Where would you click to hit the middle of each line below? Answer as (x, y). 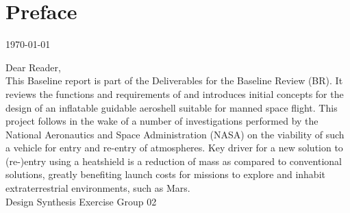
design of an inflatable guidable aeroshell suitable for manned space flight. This (172, 107)
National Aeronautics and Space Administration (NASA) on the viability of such (175, 134)
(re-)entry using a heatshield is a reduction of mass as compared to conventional (174, 161)
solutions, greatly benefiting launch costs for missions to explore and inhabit (165, 174)
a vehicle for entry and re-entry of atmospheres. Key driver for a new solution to (174, 148)
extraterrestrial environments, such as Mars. (98, 188)
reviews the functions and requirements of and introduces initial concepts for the (175, 93)
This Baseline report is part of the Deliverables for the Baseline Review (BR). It (174, 80)
